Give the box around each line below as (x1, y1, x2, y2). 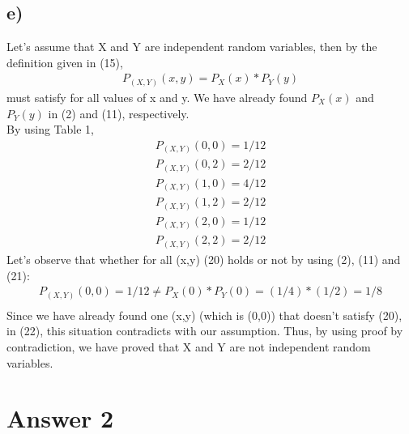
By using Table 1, (6, 121, 94, 138)
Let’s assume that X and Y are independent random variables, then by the (6, 38, 377, 55)
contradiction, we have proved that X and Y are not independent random (6, 338, 371, 355)
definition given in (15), (6, 53, 123, 70)
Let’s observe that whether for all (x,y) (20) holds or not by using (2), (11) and (6, 251, 401, 267)
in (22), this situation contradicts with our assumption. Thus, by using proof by (6, 322, 403, 339)
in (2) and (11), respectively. (48, 104, 190, 121)
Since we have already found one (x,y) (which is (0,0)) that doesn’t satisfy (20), (6, 306, 403, 323)
